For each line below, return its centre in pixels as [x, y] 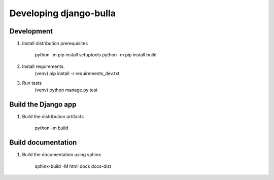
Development [31, 31]
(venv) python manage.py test [66, 90]
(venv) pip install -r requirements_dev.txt [77, 74]
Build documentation [43, 143]
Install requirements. [43, 66]
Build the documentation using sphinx [62, 155]
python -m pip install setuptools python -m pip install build [96, 55]
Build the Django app [43, 104]
